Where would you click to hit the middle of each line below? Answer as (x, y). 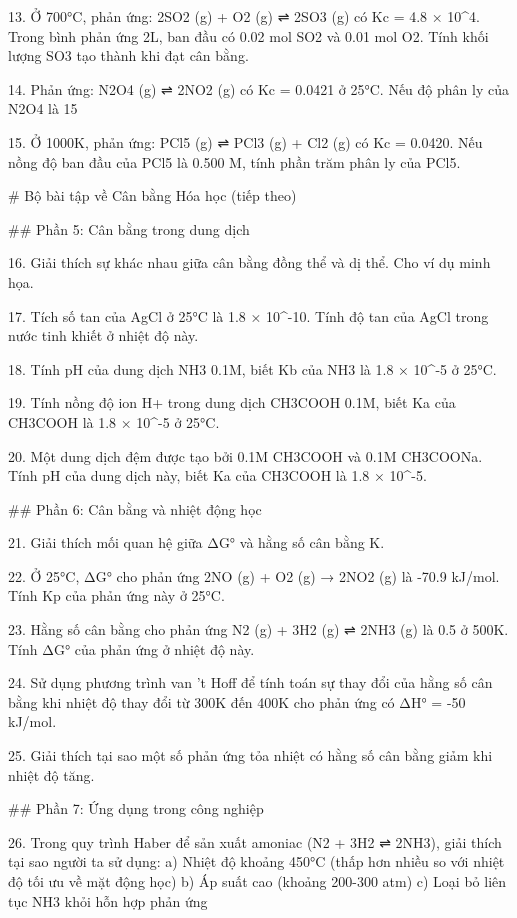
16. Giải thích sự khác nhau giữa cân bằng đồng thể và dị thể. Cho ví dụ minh (249, 262)
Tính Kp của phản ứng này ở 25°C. (116, 595)
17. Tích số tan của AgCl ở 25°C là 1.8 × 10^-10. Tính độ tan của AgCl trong (248, 315)
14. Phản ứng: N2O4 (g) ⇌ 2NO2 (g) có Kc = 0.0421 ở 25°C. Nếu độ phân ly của (258, 88)
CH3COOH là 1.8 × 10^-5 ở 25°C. (114, 421)
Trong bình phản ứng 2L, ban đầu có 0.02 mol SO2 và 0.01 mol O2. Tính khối (248, 35)
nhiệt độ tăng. (51, 774)
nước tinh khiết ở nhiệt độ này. (103, 335)
